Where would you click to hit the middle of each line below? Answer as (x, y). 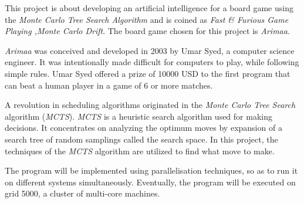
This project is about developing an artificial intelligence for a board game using (149, 8)
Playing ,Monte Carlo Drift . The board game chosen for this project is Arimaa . (147, 31)
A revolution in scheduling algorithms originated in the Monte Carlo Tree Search (150, 105)
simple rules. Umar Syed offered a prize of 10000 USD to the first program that (148, 73)
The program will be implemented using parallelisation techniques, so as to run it (151, 170)
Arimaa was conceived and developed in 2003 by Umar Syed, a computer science (150, 50)
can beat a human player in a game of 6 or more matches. (109, 85)
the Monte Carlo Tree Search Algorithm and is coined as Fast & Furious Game (147, 19)
